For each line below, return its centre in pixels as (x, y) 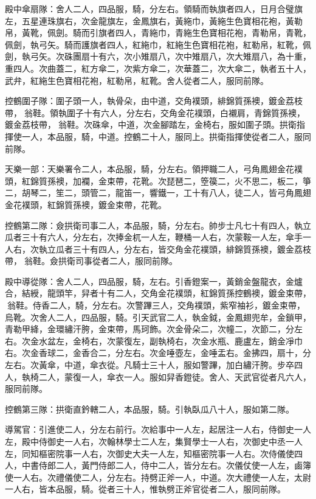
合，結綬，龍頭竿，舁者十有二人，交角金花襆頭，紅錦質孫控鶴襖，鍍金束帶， (158, 293)
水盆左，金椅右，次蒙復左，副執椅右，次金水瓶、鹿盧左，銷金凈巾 (170, 340)
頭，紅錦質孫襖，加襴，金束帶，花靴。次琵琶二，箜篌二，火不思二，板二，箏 (158, 180)
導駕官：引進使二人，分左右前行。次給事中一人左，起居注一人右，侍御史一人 (158, 429)
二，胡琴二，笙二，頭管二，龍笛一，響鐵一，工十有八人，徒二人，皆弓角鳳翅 (158, 193)
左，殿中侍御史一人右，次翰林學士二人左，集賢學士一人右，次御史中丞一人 (154, 441)
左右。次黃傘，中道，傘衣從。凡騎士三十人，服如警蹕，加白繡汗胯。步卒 (149, 365)
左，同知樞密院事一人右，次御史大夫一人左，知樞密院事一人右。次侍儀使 (149, 453)
